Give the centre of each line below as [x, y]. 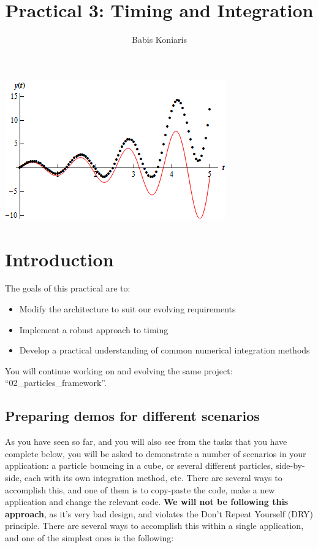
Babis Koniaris [159, 40]
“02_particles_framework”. [56, 383]
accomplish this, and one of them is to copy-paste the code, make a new [140, 489]
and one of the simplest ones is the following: [89, 537]
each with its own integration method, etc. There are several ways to [153, 477]
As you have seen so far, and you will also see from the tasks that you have [146, 442]
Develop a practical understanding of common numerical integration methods [165, 350]
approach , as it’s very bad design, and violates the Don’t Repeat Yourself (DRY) [159, 513]
